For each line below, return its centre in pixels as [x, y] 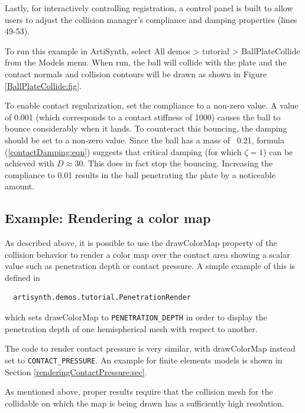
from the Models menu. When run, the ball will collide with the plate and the [146, 62]
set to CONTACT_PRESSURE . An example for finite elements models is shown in [144, 360]
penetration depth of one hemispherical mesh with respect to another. [131, 328]
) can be [278, 151]
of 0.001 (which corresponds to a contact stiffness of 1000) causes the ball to [143, 117]
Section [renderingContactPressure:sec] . [76, 371]
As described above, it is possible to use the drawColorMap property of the [141, 243]
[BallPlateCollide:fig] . [43, 85]
